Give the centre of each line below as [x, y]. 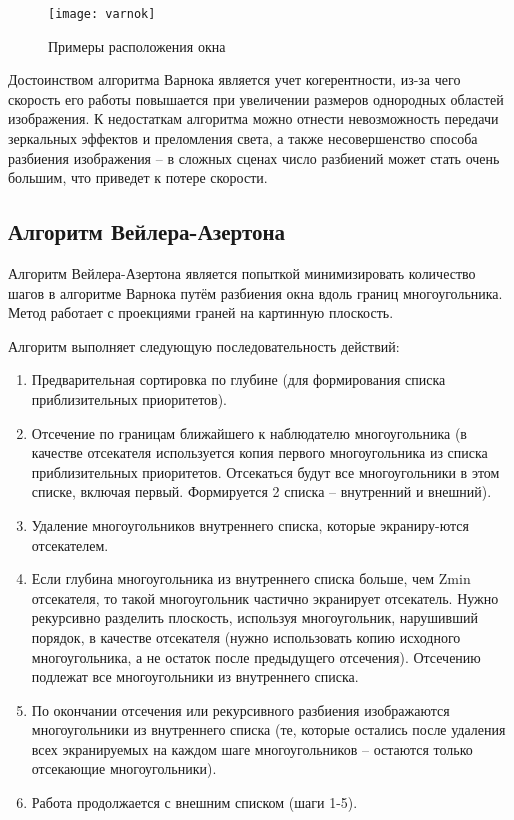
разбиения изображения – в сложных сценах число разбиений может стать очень [254, 157]
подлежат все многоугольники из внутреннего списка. [195, 676]
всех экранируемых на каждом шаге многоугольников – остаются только [252, 748]
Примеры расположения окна [137, 45]
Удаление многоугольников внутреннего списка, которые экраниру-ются [250, 524]
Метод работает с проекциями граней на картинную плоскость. [201, 312]
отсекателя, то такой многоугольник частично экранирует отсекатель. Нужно [265, 597]
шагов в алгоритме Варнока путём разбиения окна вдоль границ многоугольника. [255, 292]
